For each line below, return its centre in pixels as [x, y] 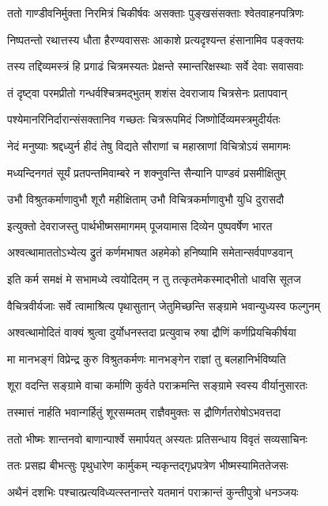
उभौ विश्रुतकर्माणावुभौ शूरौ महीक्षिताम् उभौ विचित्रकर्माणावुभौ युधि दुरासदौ [146, 199]
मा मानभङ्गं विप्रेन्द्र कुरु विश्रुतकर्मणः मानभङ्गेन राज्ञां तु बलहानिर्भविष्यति [147, 358]
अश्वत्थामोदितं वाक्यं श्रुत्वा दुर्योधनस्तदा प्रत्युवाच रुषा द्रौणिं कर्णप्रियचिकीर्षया [152, 332]
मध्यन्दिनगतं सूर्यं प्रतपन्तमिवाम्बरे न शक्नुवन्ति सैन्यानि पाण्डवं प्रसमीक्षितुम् [147, 172]
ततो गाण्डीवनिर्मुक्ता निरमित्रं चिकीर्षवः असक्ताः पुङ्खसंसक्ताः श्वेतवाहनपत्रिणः [156, 13]
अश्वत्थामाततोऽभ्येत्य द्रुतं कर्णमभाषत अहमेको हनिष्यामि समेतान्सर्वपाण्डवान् [150, 252]
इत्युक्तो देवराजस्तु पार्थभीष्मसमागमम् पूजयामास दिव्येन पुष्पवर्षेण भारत [140, 225]
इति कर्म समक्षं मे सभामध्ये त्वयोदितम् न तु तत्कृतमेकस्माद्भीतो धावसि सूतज [154, 278]
